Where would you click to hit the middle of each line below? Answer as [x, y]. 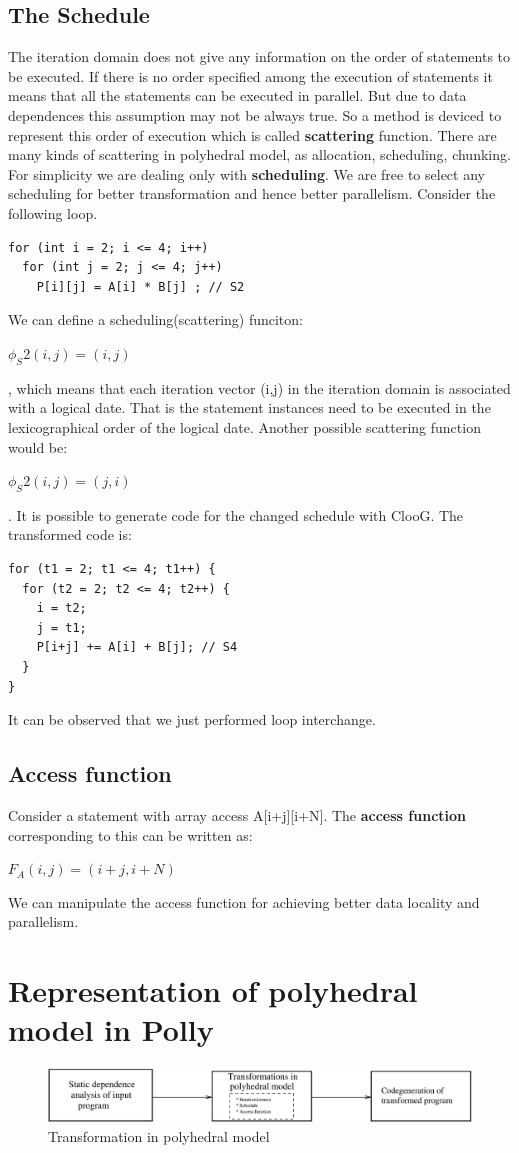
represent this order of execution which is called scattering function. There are [252, 134]
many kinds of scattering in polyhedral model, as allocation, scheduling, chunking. [259, 154]
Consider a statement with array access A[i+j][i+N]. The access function [237, 815]
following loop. [53, 212]
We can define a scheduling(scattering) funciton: [155, 319]
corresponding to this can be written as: [130, 834]
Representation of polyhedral [213, 990]
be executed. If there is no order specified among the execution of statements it [250, 75]
